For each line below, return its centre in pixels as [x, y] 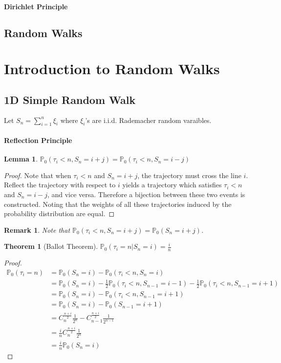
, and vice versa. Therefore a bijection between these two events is [146, 194]
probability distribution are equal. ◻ [59, 213]
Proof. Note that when [38, 175]
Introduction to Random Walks [112, 69]
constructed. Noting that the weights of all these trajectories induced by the [118, 204]
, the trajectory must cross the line [189, 175]
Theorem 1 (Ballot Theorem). [51, 246]
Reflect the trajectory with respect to [60, 185]
